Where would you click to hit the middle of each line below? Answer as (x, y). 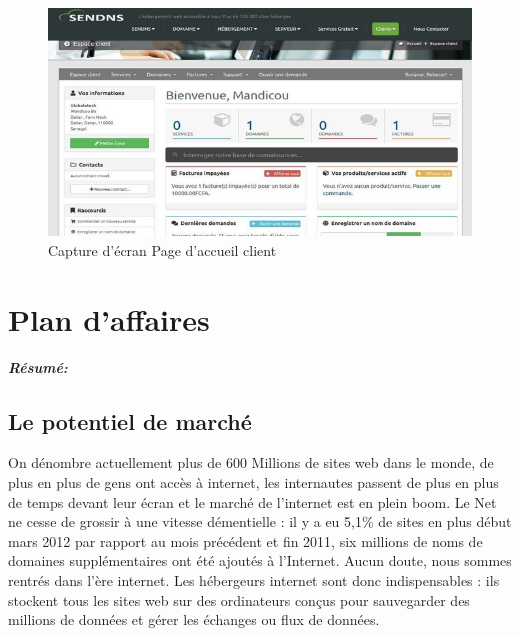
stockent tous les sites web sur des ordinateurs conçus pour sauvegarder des (239, 599)
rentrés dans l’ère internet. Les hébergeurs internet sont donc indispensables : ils (254, 579)
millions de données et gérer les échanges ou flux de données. (194, 619)
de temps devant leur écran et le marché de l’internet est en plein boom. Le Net (252, 501)
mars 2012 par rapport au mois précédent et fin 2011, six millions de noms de (245, 540)
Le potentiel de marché (130, 420)
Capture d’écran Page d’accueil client (162, 249)
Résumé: (38, 366)
